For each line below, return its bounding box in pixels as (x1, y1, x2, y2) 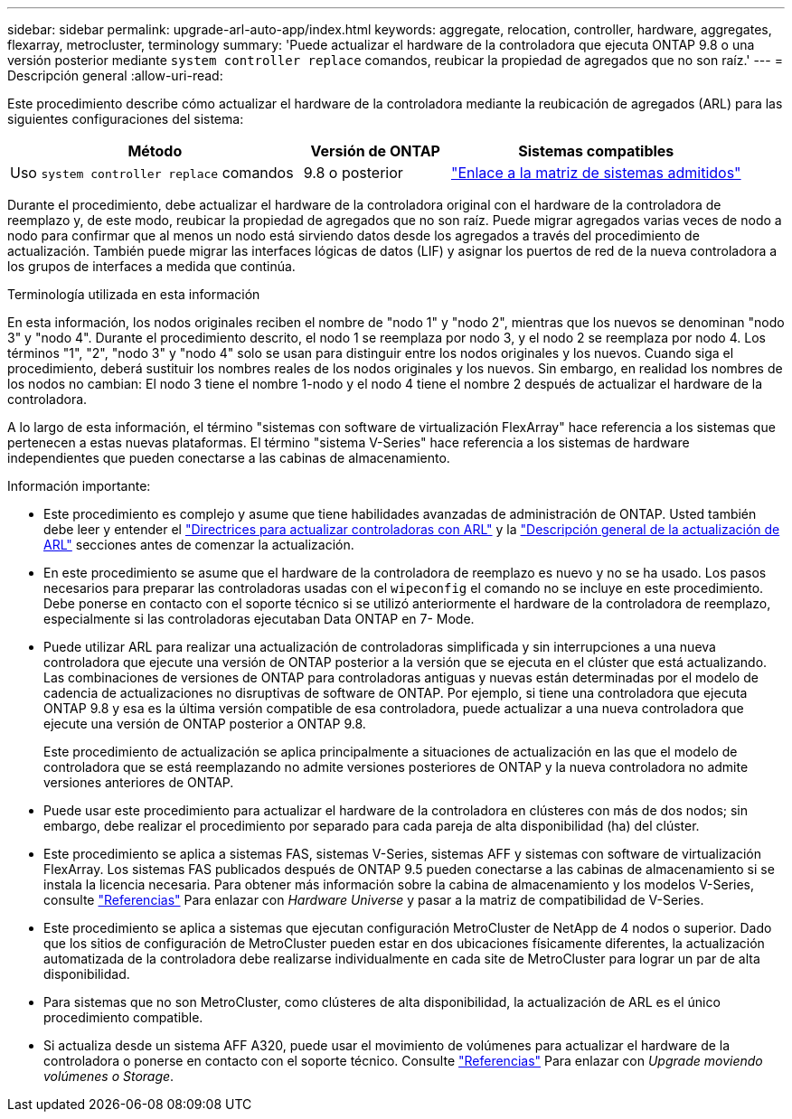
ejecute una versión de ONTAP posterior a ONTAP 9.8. (43, 716, 366, 731)
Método (127, 142, 183, 160)
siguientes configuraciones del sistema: (7, 111, 244, 127)
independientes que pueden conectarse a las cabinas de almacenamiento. (7, 450, 450, 465)
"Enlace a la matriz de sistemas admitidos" (450, 164, 741, 182)
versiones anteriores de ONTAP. (43, 775, 234, 790)
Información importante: (7, 478, 151, 494)
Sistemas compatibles (518, 142, 674, 160)
